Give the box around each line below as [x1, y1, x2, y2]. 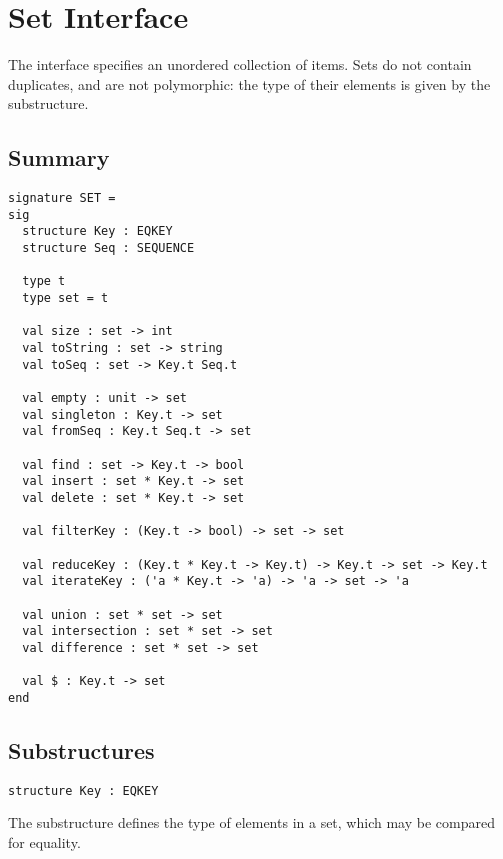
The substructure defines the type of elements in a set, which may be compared [8, 812, 495, 833]
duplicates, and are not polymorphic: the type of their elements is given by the [8, 73, 491, 94]
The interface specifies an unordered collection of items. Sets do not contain [8, 54, 472, 75]
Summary [8, 142, 110, 173]
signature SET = [8, 191, 116, 206]
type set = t [22, 291, 109, 306]
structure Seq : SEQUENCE [22, 241, 195, 256]
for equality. [8, 831, 81, 852]
